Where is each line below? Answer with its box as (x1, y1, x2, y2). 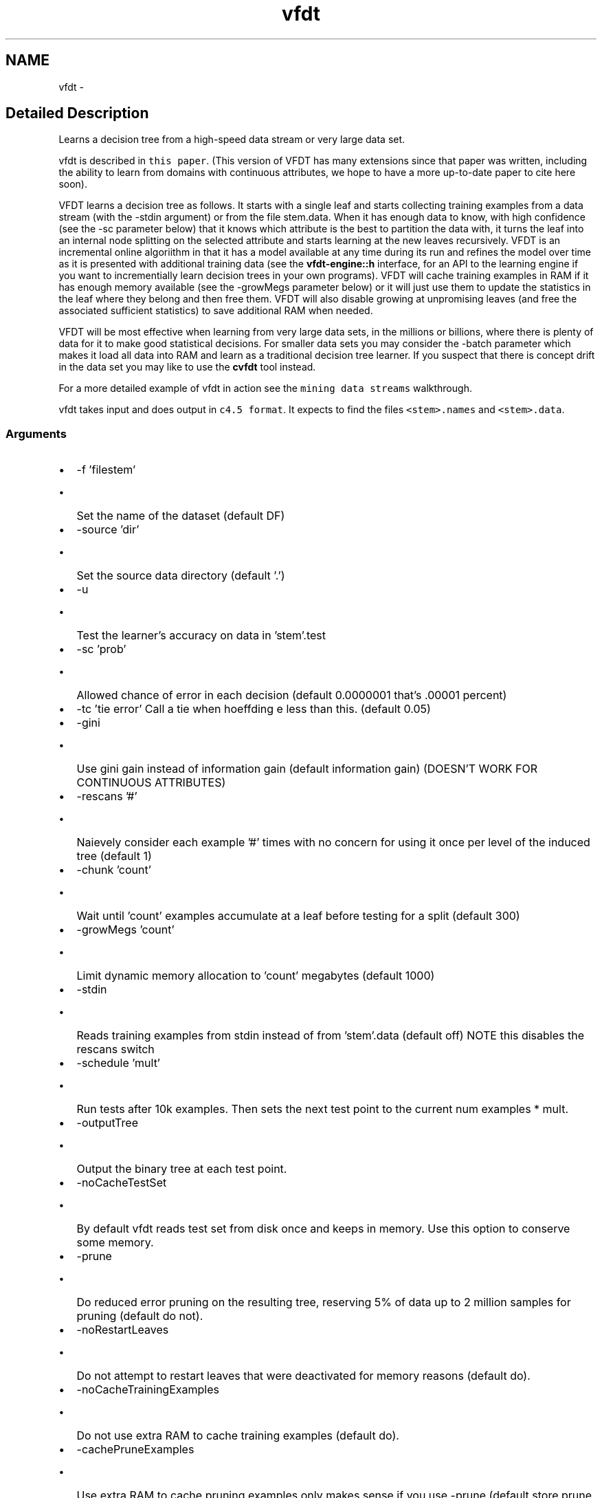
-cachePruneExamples (76, 1442, 194, 1457)
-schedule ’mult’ (76, 1056, 161, 1070)
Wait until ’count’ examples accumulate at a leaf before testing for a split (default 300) (76, 909, 520, 923)
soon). (58, 178, 87, 190)
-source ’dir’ (76, 522, 140, 537)
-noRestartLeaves (76, 1323, 169, 1337)
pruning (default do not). (76, 1309, 203, 1323)
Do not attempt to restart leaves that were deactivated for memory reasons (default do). (76, 1369, 531, 1383)
